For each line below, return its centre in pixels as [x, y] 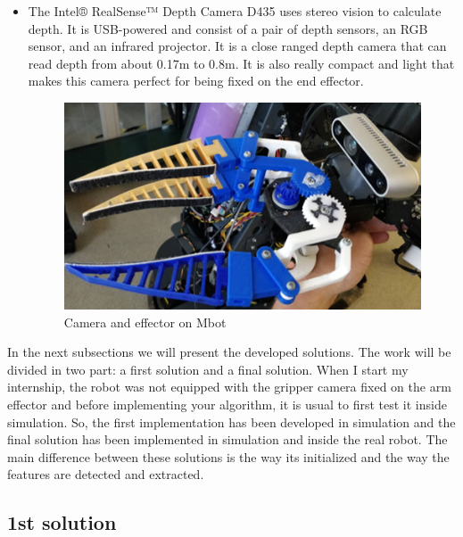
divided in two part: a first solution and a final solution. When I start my [208, 369]
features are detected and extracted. [106, 474]
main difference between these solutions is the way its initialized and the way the [228, 456]
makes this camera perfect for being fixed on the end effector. [196, 81]
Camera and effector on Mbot [145, 322]
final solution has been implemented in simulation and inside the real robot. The [227, 439]
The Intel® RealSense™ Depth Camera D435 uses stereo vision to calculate [235, 11]
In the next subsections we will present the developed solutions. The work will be [229, 352]
